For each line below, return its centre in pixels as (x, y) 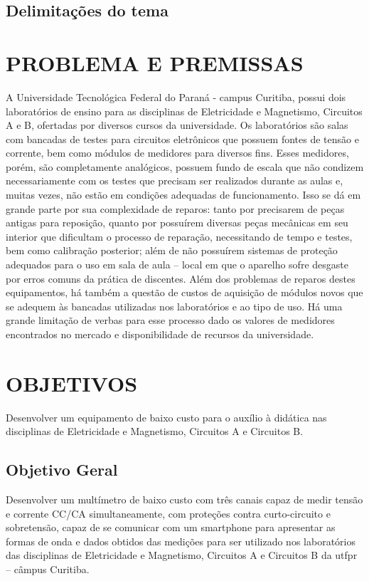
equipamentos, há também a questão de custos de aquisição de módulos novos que (184, 292)
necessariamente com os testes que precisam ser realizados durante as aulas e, (175, 180)
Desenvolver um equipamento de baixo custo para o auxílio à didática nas (166, 417)
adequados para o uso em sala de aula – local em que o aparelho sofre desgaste (177, 265)
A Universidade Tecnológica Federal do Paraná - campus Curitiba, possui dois (176, 96)
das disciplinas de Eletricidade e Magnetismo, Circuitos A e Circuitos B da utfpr (182, 555)
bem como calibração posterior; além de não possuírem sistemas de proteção (172, 250)
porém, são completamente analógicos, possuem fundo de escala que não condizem (185, 166)
